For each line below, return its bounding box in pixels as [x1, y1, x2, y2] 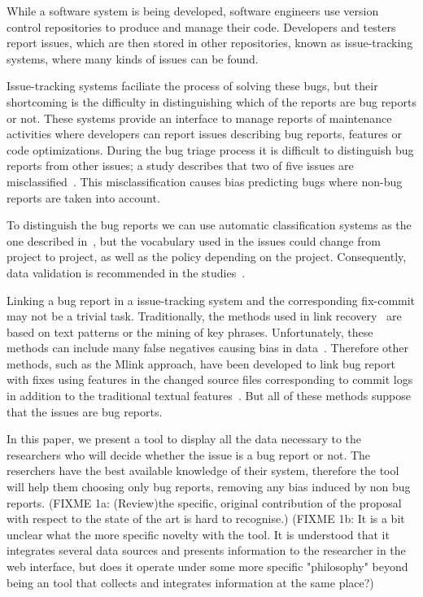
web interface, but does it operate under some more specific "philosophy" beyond [7, 558, 408, 574]
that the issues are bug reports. [7, 403, 163, 420]
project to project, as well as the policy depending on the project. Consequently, [7, 248, 407, 265]
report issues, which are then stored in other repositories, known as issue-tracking [7, 34, 413, 51]
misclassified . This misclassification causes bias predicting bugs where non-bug [7, 172, 403, 190]
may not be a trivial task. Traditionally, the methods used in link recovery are [7, 307, 402, 325]
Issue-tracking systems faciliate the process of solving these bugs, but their [7, 77, 378, 94]
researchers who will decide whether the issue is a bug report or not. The [7, 446, 371, 463]
